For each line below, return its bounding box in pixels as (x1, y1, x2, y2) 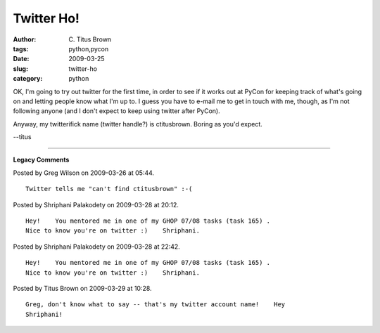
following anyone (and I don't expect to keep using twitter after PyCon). (13, 107, 221, 115)
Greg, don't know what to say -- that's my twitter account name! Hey (25, 301, 286, 308)
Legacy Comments (13, 155, 70, 164)
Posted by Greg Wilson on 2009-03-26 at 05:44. (13, 169, 155, 177)
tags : (13, 44, 29, 53)
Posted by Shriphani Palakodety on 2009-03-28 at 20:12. (13, 200, 179, 209)
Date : (13, 55, 30, 63)
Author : (13, 35, 37, 44)
